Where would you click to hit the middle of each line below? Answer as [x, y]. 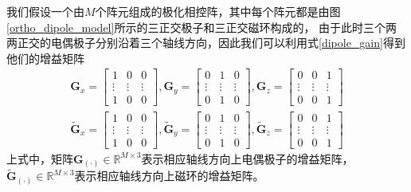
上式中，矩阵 [40, 158]
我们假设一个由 [45, 11]
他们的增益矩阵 [45, 58]
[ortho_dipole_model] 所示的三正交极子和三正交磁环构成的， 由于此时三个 [196, 27]
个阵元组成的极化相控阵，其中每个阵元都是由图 [218, 11]
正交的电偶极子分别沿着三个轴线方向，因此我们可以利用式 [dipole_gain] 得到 [211, 43]
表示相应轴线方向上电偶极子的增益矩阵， [247, 158]
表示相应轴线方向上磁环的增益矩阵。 [169, 176]
